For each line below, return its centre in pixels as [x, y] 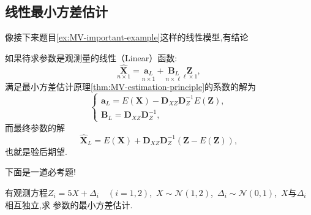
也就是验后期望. [36, 151]
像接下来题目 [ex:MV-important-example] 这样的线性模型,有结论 [127, 37]
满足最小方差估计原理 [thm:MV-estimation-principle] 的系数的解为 [131, 87]
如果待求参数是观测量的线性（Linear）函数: [91, 57]
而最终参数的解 [35, 127]
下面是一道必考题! [40, 172]
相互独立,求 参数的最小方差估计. [69, 204]
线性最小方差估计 [56, 11]
